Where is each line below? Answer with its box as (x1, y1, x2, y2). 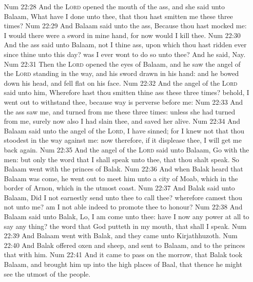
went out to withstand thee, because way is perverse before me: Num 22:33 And (4, 96, 243, 107)
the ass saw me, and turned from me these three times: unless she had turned (4, 106, 235, 116)
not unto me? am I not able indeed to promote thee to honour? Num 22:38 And (4, 202, 243, 212)
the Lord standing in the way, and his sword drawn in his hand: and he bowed (4, 68, 239, 78)
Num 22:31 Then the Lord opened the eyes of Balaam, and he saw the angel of (4, 58, 241, 69)
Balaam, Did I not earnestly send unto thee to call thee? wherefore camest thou (4, 192, 242, 202)
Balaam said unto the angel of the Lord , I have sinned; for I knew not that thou (4, 125, 245, 135)
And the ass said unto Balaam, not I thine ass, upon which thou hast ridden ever (4, 39, 247, 50)
